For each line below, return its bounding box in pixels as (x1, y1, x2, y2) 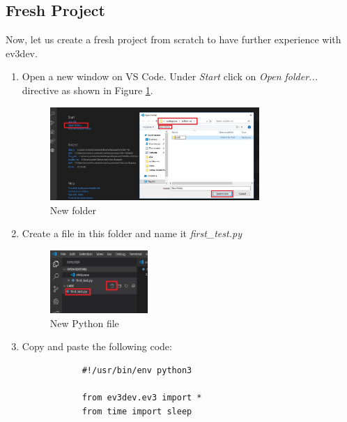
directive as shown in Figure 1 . (22, 82, 153, 97)
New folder (49, 202, 96, 217)
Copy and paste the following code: (22, 339, 172, 354)
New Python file (49, 315, 119, 330)
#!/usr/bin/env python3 (82, 365, 192, 375)
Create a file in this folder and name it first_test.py (22, 226, 242, 241)
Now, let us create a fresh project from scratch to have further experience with (6, 32, 341, 47)
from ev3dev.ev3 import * (82, 393, 202, 403)
